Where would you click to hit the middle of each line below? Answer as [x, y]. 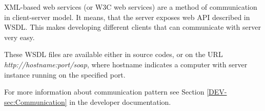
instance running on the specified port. [65, 74]
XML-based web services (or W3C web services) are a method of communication [131, 7]
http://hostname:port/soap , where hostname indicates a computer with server [126, 64]
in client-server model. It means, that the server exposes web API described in [127, 17]
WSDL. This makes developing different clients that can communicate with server [132, 27]
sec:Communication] [36, 101]
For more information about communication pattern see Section [104, 92]
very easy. [19, 37]
